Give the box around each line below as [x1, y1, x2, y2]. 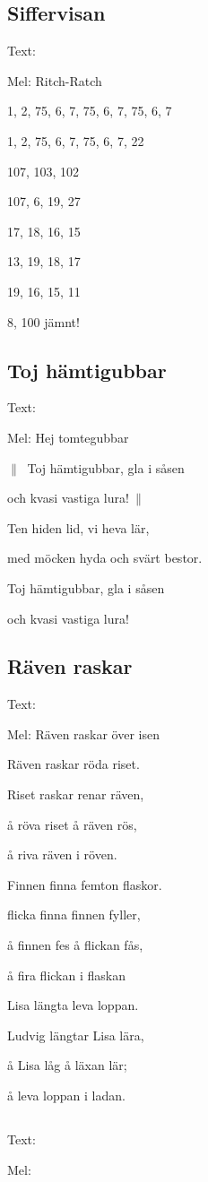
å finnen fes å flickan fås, [7, 936, 143, 954]
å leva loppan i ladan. [7, 1086, 126, 1105]
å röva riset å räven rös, [7, 815, 137, 833]
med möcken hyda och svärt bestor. [7, 548, 203, 567]
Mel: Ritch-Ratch [7, 71, 102, 90]
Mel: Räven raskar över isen [7, 724, 160, 743]
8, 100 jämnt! [7, 312, 80, 331]
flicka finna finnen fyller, [7, 905, 141, 924]
